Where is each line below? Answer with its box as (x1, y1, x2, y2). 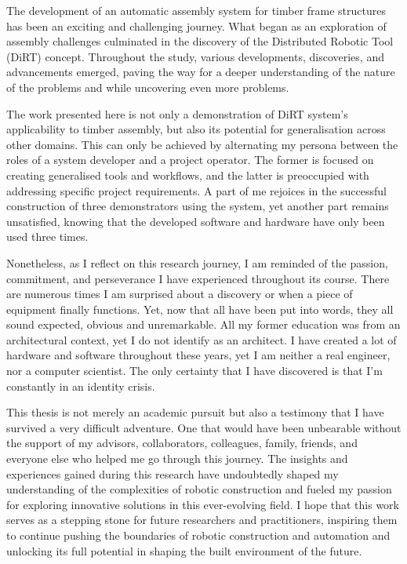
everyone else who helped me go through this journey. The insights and (6, 450, 348, 467)
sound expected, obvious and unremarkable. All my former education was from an (6, 316, 401, 333)
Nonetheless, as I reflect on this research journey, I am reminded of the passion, (6, 254, 388, 271)
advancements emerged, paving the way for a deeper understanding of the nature (6, 64, 395, 80)
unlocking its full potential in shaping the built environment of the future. (6, 542, 362, 559)
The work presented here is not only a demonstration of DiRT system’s (6, 105, 348, 122)
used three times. (6, 228, 89, 245)
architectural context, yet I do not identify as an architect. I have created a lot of (6, 331, 397, 347)
